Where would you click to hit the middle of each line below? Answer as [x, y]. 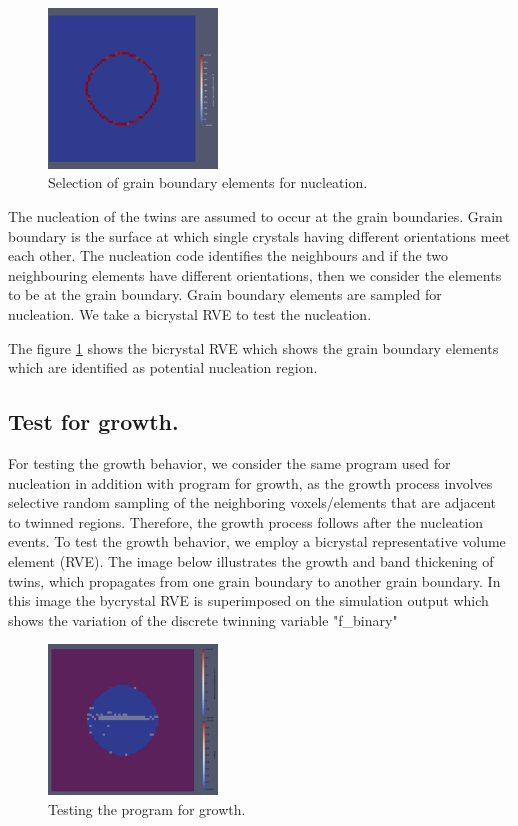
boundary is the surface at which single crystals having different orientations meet [259, 235]
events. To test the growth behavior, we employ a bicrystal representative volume [257, 541]
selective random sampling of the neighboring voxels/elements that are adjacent [252, 502]
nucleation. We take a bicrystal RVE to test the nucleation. [190, 313]
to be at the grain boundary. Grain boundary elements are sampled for [225, 294]
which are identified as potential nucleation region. [163, 367]
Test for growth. [93, 421]
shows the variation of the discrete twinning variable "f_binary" [203, 619]
